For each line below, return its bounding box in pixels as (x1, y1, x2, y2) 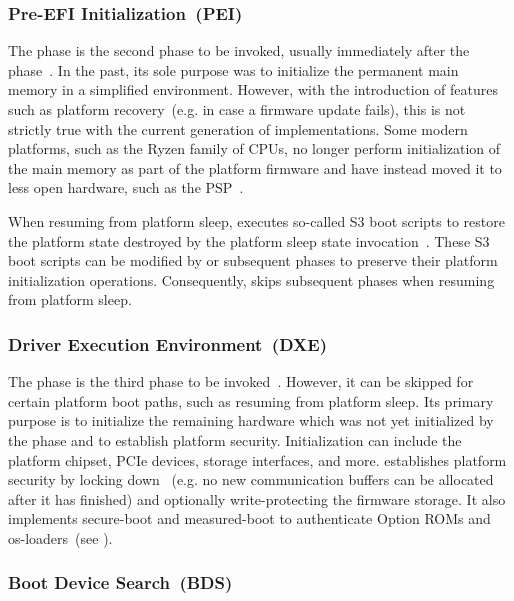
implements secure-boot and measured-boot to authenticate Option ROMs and (8, 508, 491, 529)
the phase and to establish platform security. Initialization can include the (8, 429, 462, 450)
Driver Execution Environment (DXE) (8, 331, 327, 356)
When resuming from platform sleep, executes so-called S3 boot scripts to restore (8, 210, 505, 231)
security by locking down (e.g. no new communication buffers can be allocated (8, 469, 494, 490)
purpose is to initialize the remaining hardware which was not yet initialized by (8, 410, 494, 431)
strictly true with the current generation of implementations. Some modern (8, 118, 468, 139)
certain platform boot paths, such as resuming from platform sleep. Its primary (8, 390, 494, 411)
